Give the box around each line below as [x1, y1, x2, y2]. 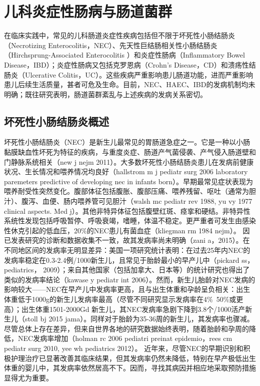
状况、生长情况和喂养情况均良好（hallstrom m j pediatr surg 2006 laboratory [4, 166, 248, 177]
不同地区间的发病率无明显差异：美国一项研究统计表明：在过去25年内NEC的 [4, 245, 250, 255]
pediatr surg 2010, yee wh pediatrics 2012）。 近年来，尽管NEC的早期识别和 [4, 342, 243, 353]
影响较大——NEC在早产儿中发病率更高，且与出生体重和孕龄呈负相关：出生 [4, 284, 250, 294]
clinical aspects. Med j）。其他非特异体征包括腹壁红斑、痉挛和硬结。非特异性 [4, 205, 250, 216]
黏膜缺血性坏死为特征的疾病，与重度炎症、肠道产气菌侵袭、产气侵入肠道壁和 [4, 147, 256, 157]
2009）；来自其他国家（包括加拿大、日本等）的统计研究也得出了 [43, 264, 250, 275]
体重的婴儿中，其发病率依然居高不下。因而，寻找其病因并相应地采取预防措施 [4, 362, 256, 373]
